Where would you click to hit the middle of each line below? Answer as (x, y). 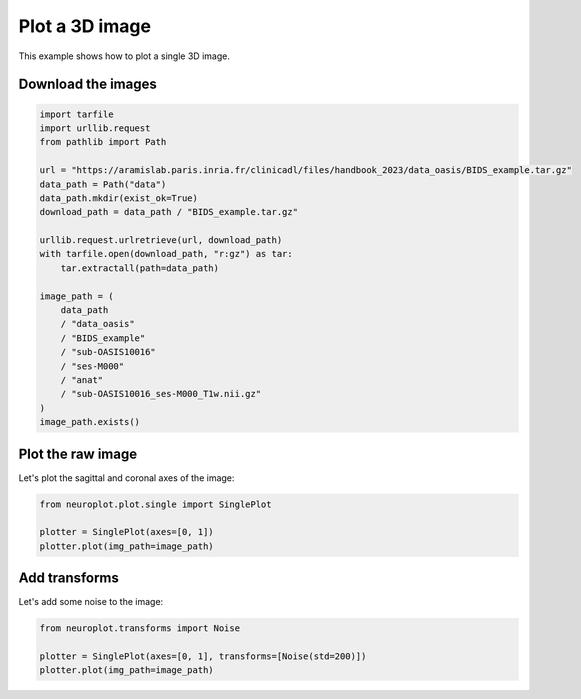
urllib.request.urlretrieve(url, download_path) (161, 240)
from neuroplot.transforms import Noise (139, 628)
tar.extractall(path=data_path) (140, 268)
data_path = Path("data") (103, 184)
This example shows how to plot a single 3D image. (124, 56)
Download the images (87, 84)
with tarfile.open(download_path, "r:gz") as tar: (166, 254)
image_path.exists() (89, 422)
